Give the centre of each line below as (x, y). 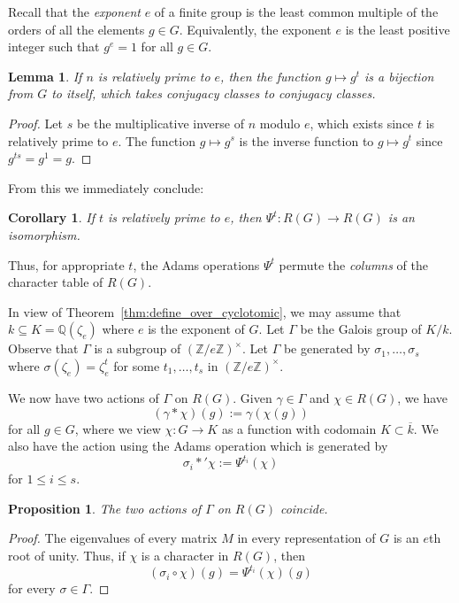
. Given (252, 397)
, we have (423, 397)
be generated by (327, 348)
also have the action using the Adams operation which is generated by (198, 446)
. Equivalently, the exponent (255, 29)
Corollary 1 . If (51, 217)
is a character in (185, 555)
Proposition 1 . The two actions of (105, 508)
